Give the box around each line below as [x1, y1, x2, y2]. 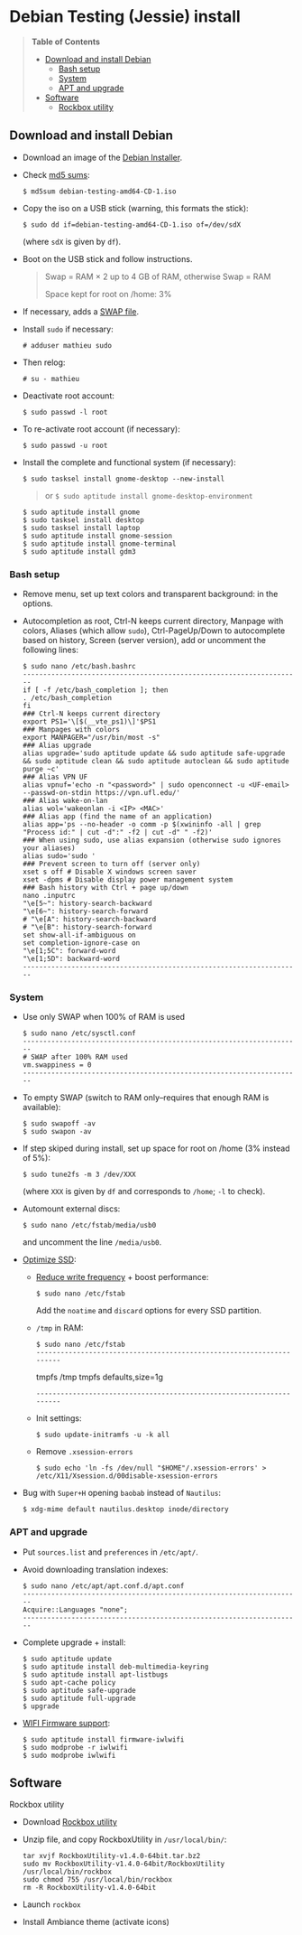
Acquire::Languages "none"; [22, 1605, 128, 1614]
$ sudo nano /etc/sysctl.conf [22, 1029, 137, 1038]
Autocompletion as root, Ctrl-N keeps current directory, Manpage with [22, 616, 284, 627]
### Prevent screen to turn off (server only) [22, 860, 201, 869]
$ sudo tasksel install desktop [22, 515, 144, 525]
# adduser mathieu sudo [22, 341, 113, 350]
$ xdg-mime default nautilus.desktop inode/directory [22, 1505, 229, 1514]
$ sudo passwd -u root [22, 441, 108, 450]
